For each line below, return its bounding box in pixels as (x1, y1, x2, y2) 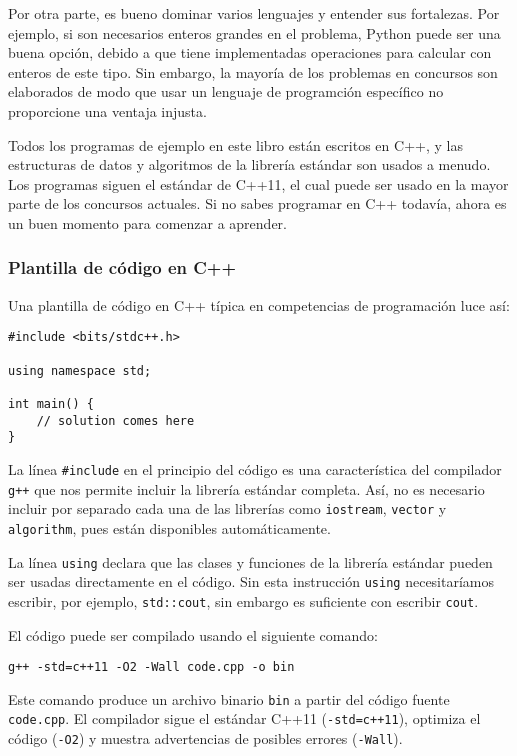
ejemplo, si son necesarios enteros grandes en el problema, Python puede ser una (8, 22, 501, 43)
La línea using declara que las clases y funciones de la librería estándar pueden (8, 551, 493, 572)
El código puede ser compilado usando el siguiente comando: (8, 624, 378, 645)
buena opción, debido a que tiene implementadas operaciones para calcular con (8, 42, 492, 63)
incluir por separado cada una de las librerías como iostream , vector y (8, 498, 447, 519)
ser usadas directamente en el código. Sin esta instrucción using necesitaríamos (8, 571, 495, 592)
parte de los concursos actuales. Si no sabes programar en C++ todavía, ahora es (8, 193, 507, 214)
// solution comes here (36, 413, 195, 428)
